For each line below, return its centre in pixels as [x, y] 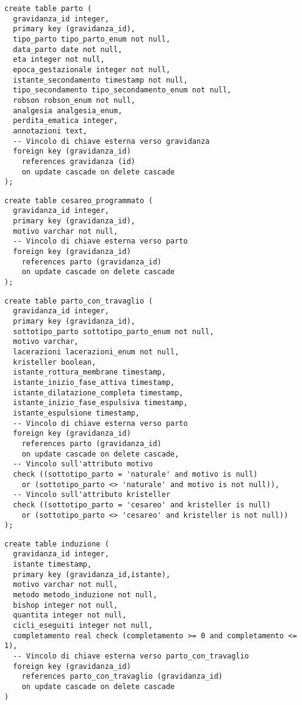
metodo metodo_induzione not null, [85, 595]
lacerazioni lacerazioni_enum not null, [96, 352]
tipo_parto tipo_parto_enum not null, [92, 39]
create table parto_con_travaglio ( [79, 301]
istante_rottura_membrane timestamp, [89, 372]
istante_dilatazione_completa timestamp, [98, 393]
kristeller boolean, [55, 362]
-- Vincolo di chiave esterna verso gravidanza [111, 141]
